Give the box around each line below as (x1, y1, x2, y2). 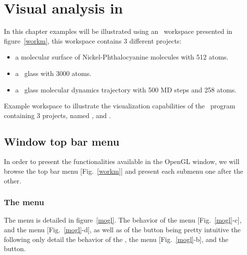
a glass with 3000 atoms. (15, 68, 92, 78)
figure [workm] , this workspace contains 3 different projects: (4, 35, 182, 45)
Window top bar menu (4, 134, 119, 149)
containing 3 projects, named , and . (4, 110, 111, 120)
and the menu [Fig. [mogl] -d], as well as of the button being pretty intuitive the (4, 225, 241, 235)
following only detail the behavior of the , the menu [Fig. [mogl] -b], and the (4, 234, 229, 244)
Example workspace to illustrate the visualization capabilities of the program (4, 101, 235, 111)
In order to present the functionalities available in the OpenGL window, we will (4, 156, 240, 166)
